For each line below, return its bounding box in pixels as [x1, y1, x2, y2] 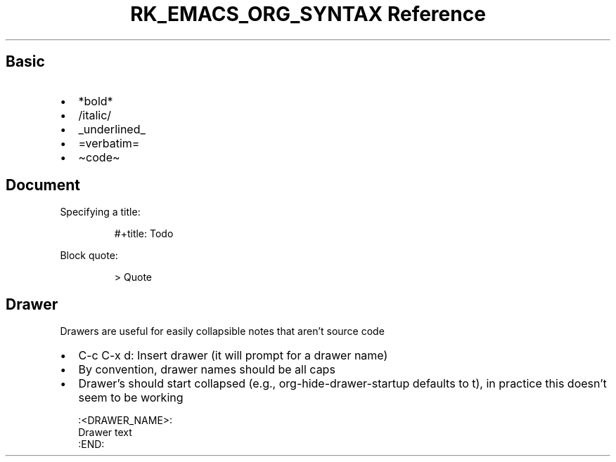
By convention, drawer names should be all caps [78, 362, 335, 377]
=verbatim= [78, 136, 140, 150]
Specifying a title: [60, 206, 141, 218]
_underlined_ [78, 121, 146, 136]
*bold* [78, 93, 113, 108]
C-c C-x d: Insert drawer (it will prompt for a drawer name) [78, 348, 388, 363]
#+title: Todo [114, 227, 174, 240]
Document [6, 176, 80, 194]
